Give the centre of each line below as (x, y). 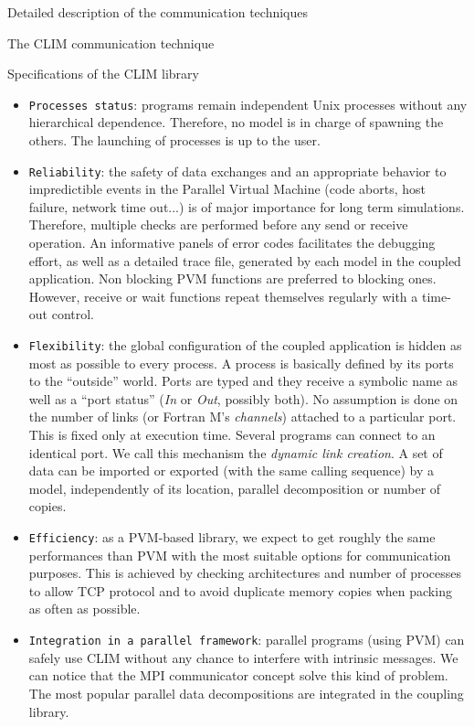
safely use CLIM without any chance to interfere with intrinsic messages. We (243, 657)
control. (73, 314)
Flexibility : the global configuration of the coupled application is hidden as (245, 345)
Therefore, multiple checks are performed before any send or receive (218, 225)
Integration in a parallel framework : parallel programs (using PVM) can (247, 640)
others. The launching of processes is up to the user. (174, 140)
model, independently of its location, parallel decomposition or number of (235, 488)
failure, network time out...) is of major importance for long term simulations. (247, 206)
